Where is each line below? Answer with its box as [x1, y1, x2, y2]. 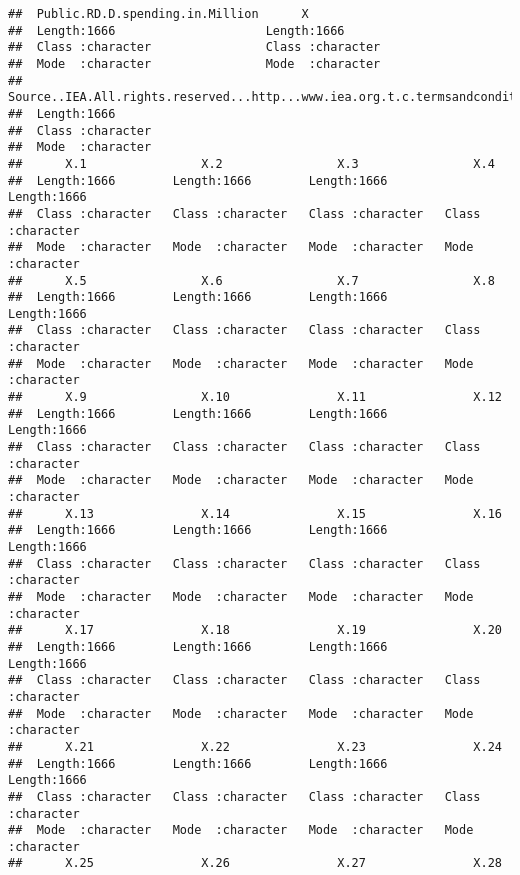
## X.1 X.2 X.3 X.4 [8, 156, 495, 171]
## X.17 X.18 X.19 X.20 [8, 623, 502, 638]
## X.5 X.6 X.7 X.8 [8, 273, 495, 288]
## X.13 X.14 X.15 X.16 [8, 506, 502, 521]
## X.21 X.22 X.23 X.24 [8, 739, 502, 754]
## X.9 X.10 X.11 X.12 [8, 390, 502, 405]
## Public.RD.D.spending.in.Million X [8, 7, 309, 21]
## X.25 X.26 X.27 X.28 [8, 856, 502, 871]
